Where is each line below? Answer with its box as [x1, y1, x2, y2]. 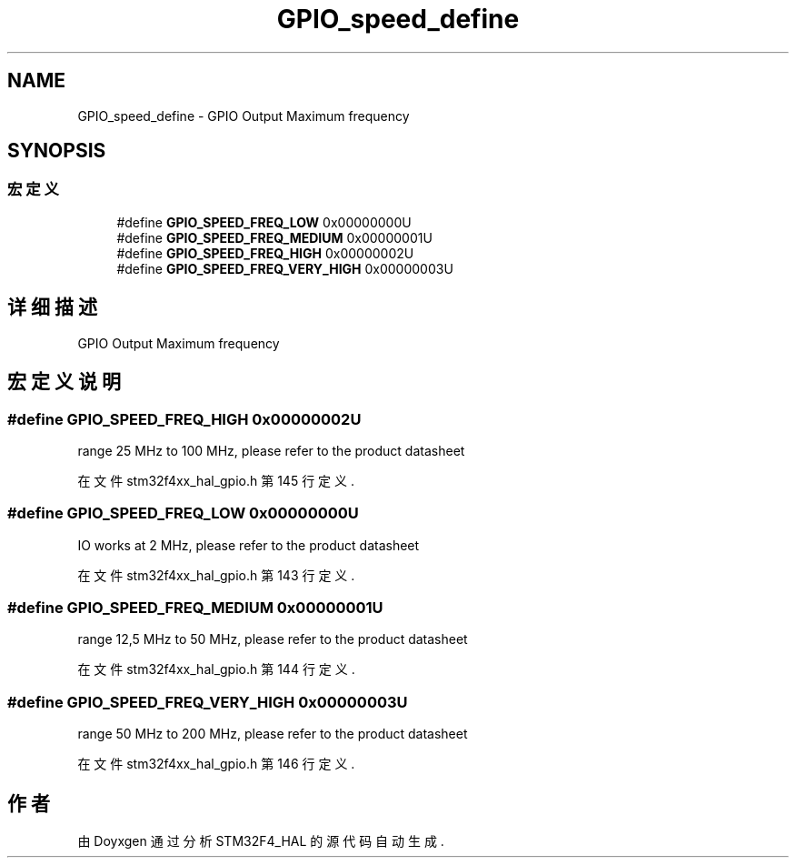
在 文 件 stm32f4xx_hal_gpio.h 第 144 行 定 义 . [77, 661, 355, 678]
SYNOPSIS [7, 139, 106, 163]
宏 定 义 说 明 [7, 370, 121, 394]
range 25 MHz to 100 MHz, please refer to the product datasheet [77, 442, 465, 458]
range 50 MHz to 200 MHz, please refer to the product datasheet [77, 726, 468, 742]
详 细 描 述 [7, 296, 97, 319]
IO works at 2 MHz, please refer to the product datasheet [77, 537, 420, 553]
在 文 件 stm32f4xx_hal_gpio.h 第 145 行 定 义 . [77, 472, 354, 488]
